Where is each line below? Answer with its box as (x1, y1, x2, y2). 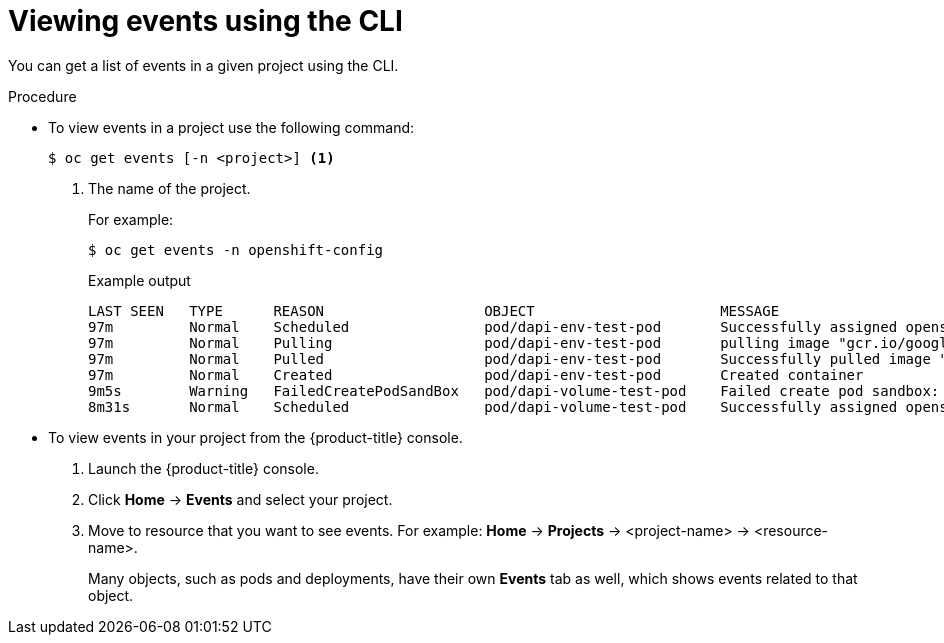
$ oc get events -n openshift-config (88, 241, 384, 258)
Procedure (8, 87, 77, 105)
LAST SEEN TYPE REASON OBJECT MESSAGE (88, 302, 780, 319)
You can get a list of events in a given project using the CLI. (8, 56, 399, 74)
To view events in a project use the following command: (48, 118, 415, 136)
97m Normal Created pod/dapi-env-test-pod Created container (88, 366, 864, 383)
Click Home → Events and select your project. (88, 490, 393, 508)
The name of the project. (88, 179, 251, 197)
